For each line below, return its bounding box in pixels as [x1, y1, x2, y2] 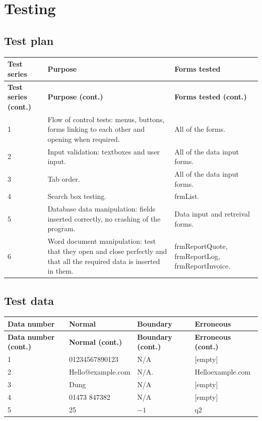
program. [47, 223, 76, 234]
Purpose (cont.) [47, 91, 103, 102]
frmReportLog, [174, 250, 221, 261]
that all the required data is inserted [47, 255, 160, 266]
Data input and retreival [174, 208, 250, 219]
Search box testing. [47, 191, 107, 201]
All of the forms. [174, 124, 226, 134]
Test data [4, 292, 54, 308]
